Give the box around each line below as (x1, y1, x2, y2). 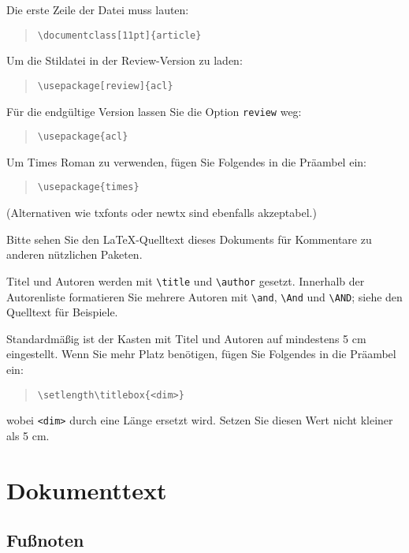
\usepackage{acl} (37, 131, 128, 143)
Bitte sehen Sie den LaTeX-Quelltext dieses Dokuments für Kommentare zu (6, 230, 372, 247)
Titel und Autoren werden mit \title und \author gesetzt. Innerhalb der (6, 272, 365, 289)
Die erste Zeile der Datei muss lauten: (6, 2, 189, 17)
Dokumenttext (6, 473, 167, 506)
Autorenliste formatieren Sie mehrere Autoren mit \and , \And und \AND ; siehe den (6, 288, 403, 305)
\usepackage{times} (37, 181, 139, 193)
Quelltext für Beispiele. (6, 304, 118, 320)
